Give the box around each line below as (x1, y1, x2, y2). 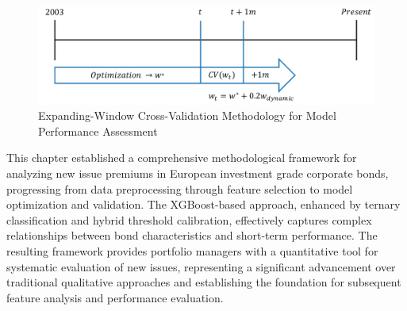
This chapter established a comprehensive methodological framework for (6, 149, 357, 166)
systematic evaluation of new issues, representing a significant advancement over (6, 258, 396, 275)
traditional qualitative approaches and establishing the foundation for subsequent (6, 274, 401, 290)
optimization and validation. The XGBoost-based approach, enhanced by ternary (6, 196, 401, 213)
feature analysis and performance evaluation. (6, 289, 224, 305)
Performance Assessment (38, 122, 158, 139)
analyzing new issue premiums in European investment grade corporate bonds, (6, 164, 389, 181)
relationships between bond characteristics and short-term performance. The (6, 227, 378, 244)
